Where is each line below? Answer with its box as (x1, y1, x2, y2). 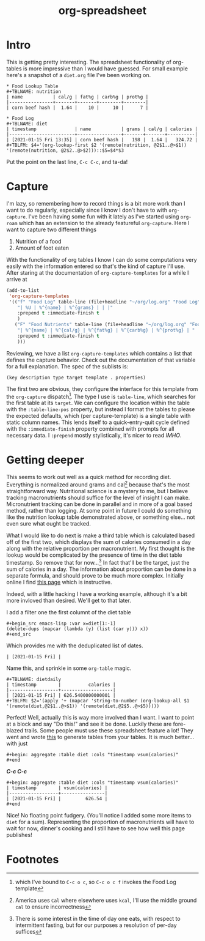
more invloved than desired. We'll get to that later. (6, 597, 131, 604)
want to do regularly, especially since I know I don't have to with (6, 206, 168, 214)
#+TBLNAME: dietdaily (6, 676, 62, 682)
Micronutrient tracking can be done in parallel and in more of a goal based (6, 500, 193, 508)
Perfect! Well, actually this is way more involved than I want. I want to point (6, 713, 194, 721)
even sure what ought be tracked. (6, 519, 92, 527)
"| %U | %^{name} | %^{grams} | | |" (17, 304, 113, 311)
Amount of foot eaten (15, 244, 69, 251)
